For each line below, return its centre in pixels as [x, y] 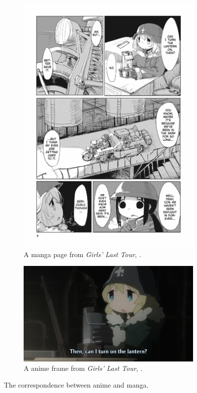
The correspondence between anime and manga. [76, 384]
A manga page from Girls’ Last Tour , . [82, 254]
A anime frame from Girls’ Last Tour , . [83, 368]
